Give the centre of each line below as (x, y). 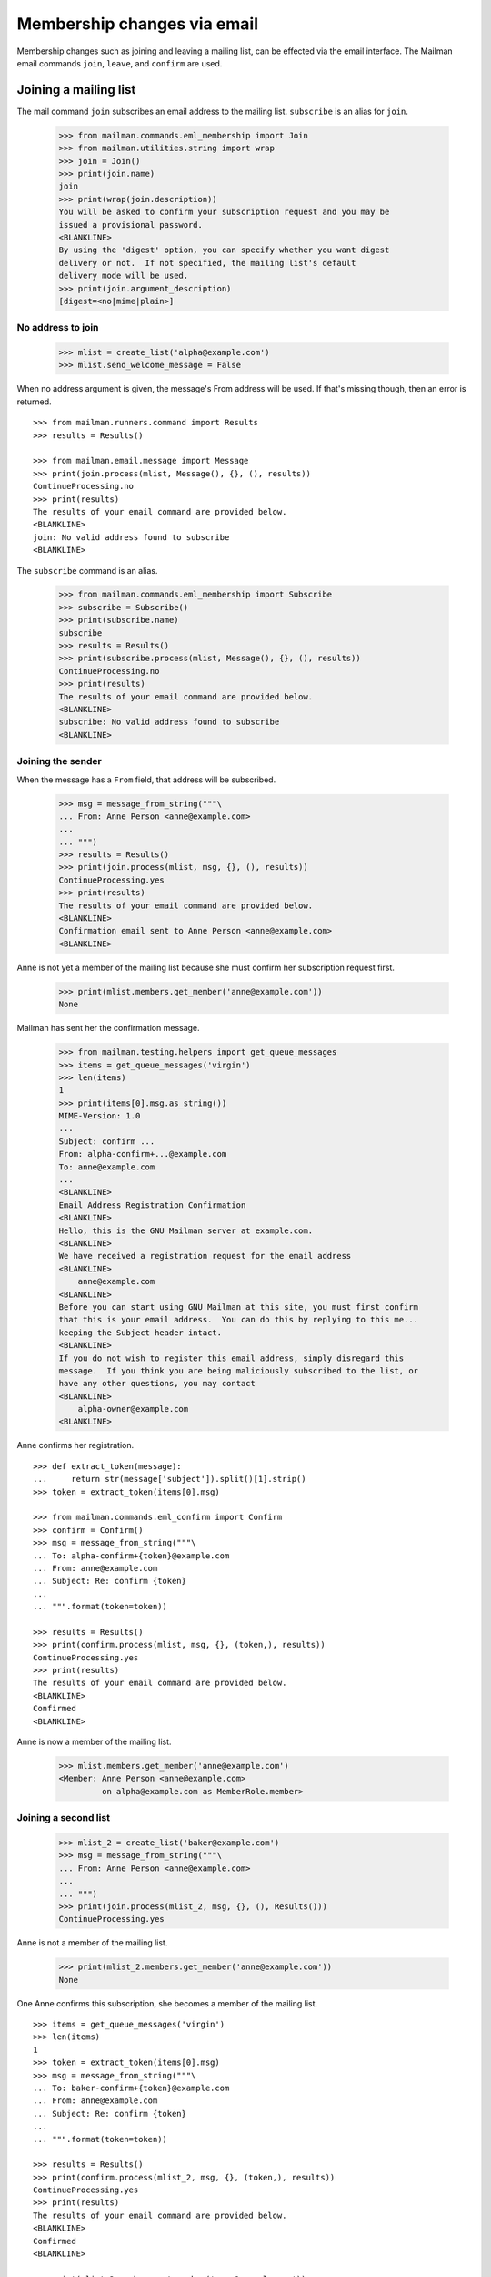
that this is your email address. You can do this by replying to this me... (238, 1320)
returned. (34, 402)
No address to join (58, 328)
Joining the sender (59, 761)
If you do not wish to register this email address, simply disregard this (231, 1358)
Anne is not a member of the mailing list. (92, 1943)
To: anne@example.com (107, 1167)
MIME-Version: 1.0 (100, 1116)
